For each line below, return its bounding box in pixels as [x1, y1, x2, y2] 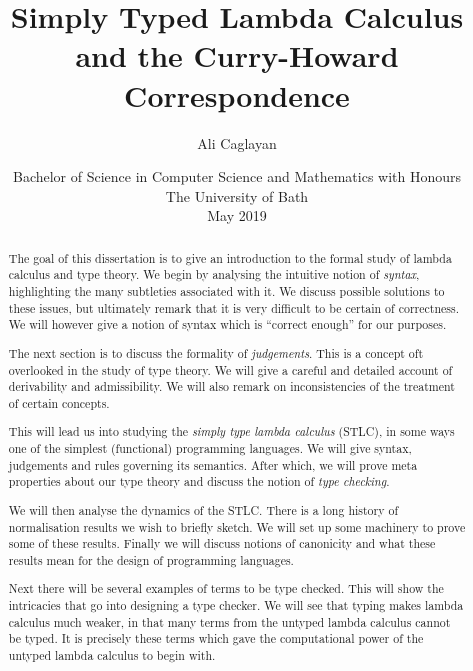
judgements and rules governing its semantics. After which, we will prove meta [8, 456, 418, 473]
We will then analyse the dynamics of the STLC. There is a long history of [8, 501, 399, 518]
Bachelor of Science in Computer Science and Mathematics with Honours [12, 166, 462, 187]
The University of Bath [165, 185, 309, 206]
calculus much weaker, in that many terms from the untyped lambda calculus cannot [8, 613, 451, 630]
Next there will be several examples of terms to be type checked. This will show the [8, 580, 444, 597]
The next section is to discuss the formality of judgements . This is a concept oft [8, 344, 424, 361]
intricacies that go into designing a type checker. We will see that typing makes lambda [8, 597, 464, 614]
